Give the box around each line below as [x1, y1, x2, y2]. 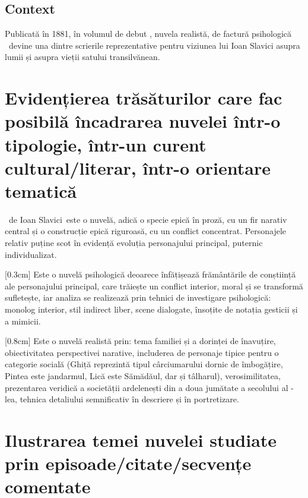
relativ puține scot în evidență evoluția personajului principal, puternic [5, 237, 263, 249]
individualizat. [5, 248, 57, 260]
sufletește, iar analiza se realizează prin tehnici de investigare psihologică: [5, 291, 271, 304]
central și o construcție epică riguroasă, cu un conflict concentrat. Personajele [5, 225, 286, 237]
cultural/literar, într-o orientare [5, 155, 271, 179]
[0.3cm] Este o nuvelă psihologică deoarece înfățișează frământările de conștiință [5, 268, 296, 280]
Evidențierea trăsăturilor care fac [5, 86, 282, 110]
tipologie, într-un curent [5, 132, 207, 156]
